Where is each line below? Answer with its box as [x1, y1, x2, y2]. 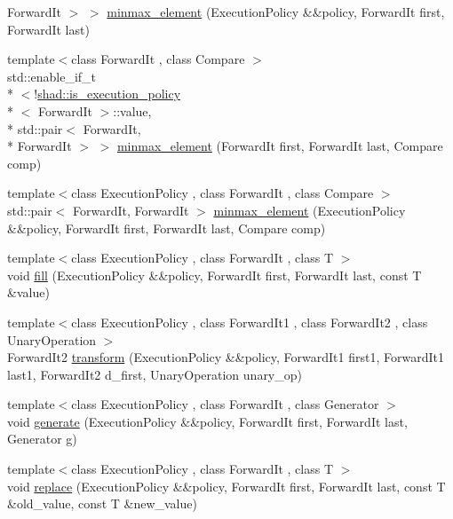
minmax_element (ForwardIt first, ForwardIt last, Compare [116, 137, 443, 155]
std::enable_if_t [7, 67, 97, 85]
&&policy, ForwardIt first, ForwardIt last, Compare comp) [7, 218, 326, 237]
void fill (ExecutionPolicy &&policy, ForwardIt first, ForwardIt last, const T [7, 265, 422, 284]
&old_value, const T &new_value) [7, 494, 197, 513]
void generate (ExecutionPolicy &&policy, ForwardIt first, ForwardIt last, [7, 412, 408, 430]
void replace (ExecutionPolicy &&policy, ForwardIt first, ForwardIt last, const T [7, 476, 446, 495]
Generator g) [7, 429, 77, 448]
